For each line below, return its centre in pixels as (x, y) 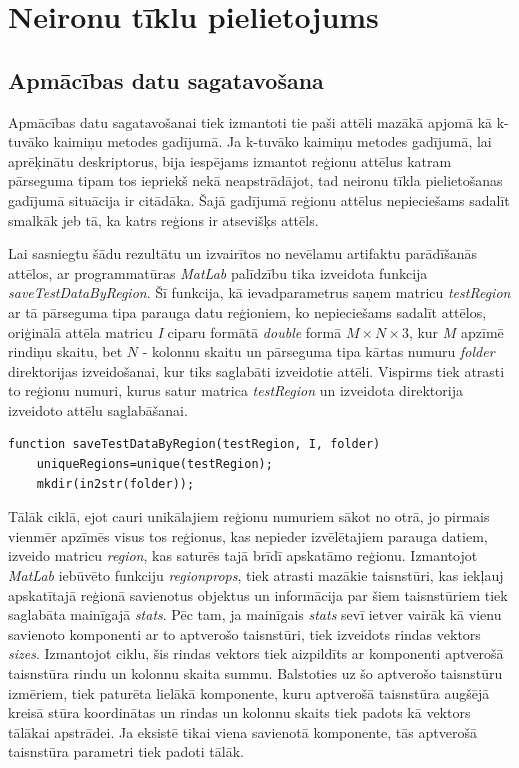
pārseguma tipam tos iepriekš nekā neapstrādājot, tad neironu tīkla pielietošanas (255, 180)
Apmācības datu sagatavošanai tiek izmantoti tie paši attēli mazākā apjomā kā (250, 121)
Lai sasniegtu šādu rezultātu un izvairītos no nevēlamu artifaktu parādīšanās (243, 253)
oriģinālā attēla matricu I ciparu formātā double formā (175, 331)
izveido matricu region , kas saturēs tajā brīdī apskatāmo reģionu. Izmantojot (243, 555)
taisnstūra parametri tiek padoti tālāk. (126, 751)
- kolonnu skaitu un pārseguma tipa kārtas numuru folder (318, 351)
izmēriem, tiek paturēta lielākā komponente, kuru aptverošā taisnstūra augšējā (249, 692)
